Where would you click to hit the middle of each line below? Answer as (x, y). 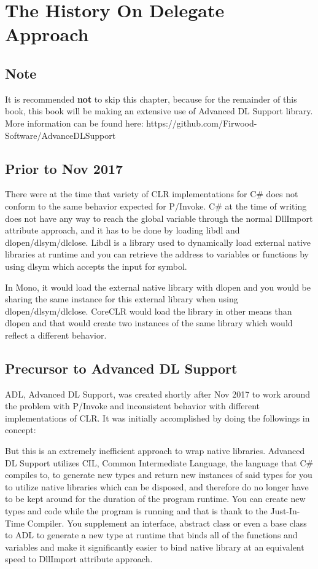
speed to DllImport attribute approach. (79, 559)
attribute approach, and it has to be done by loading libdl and (122, 230)
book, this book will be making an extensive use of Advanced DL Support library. (159, 111)
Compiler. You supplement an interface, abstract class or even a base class (167, 523)
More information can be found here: (74, 123)
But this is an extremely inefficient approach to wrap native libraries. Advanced (155, 451)
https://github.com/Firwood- (202, 123)
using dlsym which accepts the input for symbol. (96, 266)
